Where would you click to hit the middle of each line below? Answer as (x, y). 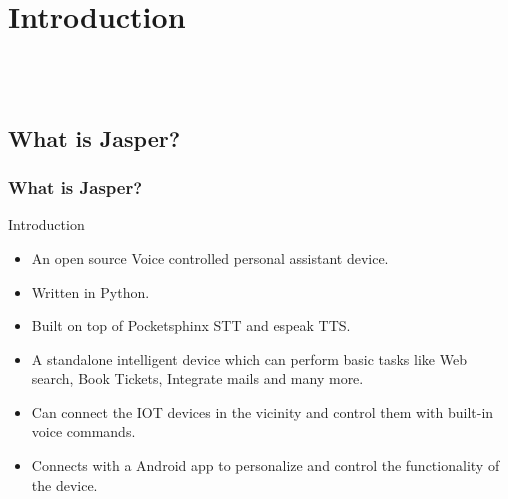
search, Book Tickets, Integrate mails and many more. (197, 378)
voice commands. (83, 431)
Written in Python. (90, 291)
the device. (64, 484)
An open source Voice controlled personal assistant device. (210, 257)
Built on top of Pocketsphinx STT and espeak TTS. (191, 325)
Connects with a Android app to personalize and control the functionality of (265, 465)
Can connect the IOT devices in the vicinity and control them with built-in (262, 411)
